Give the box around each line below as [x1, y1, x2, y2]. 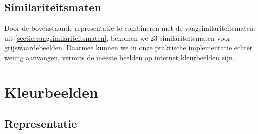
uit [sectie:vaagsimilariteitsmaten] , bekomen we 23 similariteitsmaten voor [4, 32, 231, 43]
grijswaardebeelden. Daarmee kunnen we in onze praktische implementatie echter [4, 42, 253, 53]
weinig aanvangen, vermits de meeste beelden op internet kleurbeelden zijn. [4, 52, 235, 62]
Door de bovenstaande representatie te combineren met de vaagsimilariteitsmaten [4, 23, 254, 33]
